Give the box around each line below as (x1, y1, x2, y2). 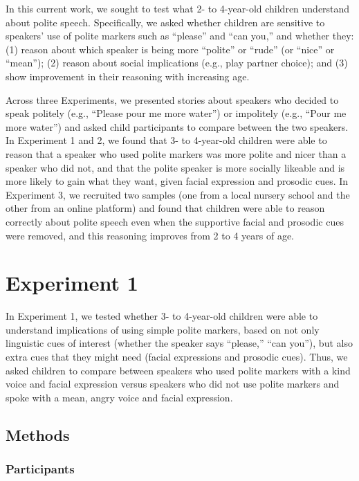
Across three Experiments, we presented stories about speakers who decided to (6, 92, 339, 107)
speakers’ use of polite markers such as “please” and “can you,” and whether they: (6, 28, 354, 43)
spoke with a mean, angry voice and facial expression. (6, 390, 233, 404)
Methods (6, 424, 70, 445)
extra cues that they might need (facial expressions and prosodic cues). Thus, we (6, 350, 348, 363)
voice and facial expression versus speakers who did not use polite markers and (6, 376, 340, 391)
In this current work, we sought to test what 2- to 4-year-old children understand (6, 1, 350, 15)
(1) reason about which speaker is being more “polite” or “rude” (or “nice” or (6, 42, 335, 56)
